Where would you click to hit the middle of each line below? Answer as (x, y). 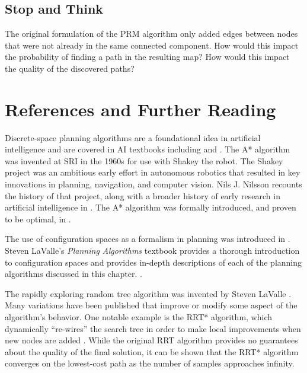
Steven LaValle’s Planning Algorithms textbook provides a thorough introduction (152, 251)
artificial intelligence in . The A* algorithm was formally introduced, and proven (151, 207)
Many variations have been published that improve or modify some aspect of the (151, 305)
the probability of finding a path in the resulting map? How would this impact (147, 57)
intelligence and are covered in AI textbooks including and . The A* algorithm (148, 149)
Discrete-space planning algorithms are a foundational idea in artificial (133, 137)
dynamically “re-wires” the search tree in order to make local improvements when (153, 328)
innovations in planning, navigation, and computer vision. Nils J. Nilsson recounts (153, 184)
